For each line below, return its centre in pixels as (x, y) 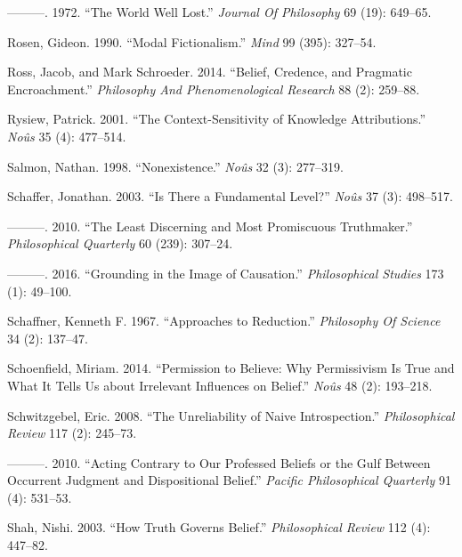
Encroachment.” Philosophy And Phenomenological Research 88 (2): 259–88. (214, 89)
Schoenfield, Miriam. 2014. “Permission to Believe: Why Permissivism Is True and (231, 368)
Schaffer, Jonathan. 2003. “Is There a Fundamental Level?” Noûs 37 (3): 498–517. (230, 196)
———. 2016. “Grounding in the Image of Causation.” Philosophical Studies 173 (226, 273)
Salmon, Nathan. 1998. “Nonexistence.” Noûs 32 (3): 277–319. (175, 166)
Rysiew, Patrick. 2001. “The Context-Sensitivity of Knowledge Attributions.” (217, 119)
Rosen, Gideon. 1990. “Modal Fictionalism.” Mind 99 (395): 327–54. (192, 41)
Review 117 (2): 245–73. (72, 433)
